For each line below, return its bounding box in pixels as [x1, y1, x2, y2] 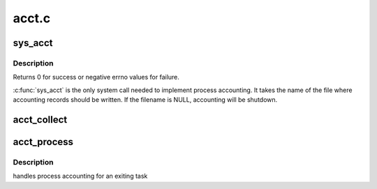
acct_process [13, 136, 73, 148]
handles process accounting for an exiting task [13, 172, 148, 181]
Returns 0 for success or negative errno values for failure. [13, 73, 179, 82]
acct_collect [13, 114, 68, 126]
